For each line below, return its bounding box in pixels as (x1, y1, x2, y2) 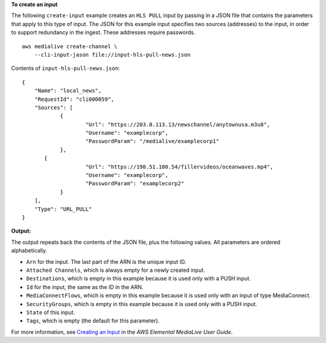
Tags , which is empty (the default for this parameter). (26, 317, 160, 324)
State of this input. (26, 309, 75, 316)
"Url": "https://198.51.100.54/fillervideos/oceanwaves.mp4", (85, 163, 273, 170)
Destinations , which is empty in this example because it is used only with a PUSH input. (26, 275, 251, 282)
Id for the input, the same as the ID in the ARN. (26, 283, 144, 290)
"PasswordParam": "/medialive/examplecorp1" (85, 138, 220, 145)
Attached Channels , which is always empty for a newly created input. (26, 266, 205, 274)
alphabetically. (11, 247, 48, 254)
